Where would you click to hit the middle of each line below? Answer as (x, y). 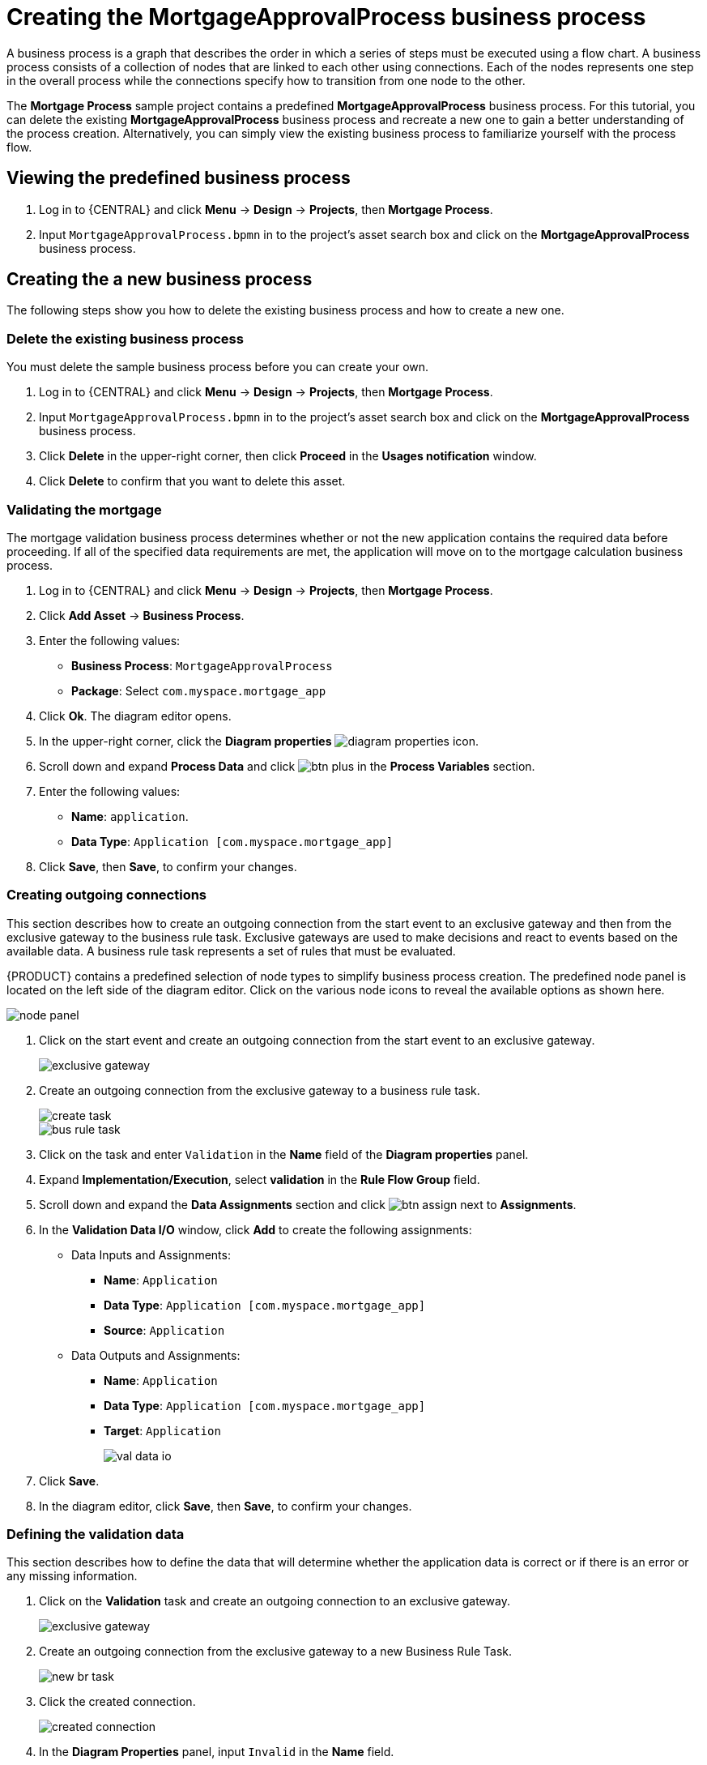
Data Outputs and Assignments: (156, 1355)
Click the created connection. (117, 1702)
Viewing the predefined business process (179, 178)
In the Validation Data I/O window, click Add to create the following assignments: (256, 1229)
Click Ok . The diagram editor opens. (135, 716)
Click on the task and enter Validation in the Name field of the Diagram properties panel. (284, 1154)
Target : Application (162, 1430)
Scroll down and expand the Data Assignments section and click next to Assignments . (308, 1204)
